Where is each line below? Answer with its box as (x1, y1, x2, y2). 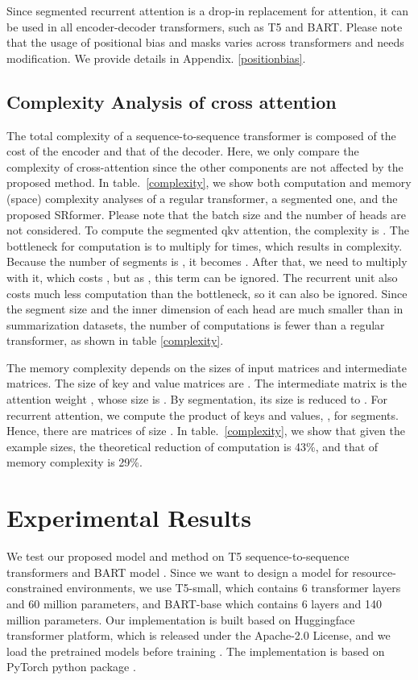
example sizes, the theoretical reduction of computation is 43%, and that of (6, 437, 379, 454)
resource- (352, 563, 396, 580)
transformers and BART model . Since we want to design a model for (6, 563, 349, 580)
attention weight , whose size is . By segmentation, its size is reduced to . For (6, 391, 388, 408)
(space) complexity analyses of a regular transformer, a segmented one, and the (6, 189, 398, 206)
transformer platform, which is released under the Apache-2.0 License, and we (6, 627, 391, 644)
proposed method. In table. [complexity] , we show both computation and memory (6, 174, 412, 191)
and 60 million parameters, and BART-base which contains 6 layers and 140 (6, 595, 382, 612)
